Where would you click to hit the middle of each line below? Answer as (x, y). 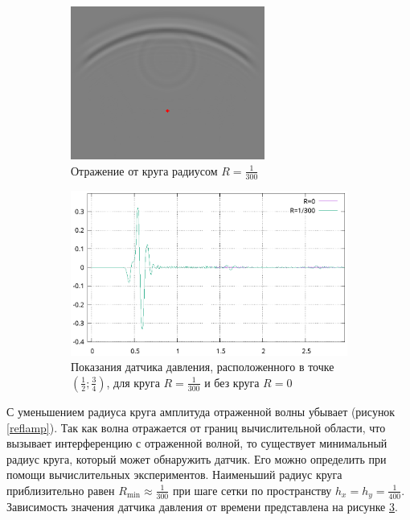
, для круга (133, 382)
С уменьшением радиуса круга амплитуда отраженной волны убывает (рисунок (201, 411)
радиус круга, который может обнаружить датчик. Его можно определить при (197, 458)
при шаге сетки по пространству (252, 490)
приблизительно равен (61, 490)
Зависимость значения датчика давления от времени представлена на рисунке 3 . (202, 507)
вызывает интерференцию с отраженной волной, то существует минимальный (197, 443)
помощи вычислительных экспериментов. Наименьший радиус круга (174, 475)
